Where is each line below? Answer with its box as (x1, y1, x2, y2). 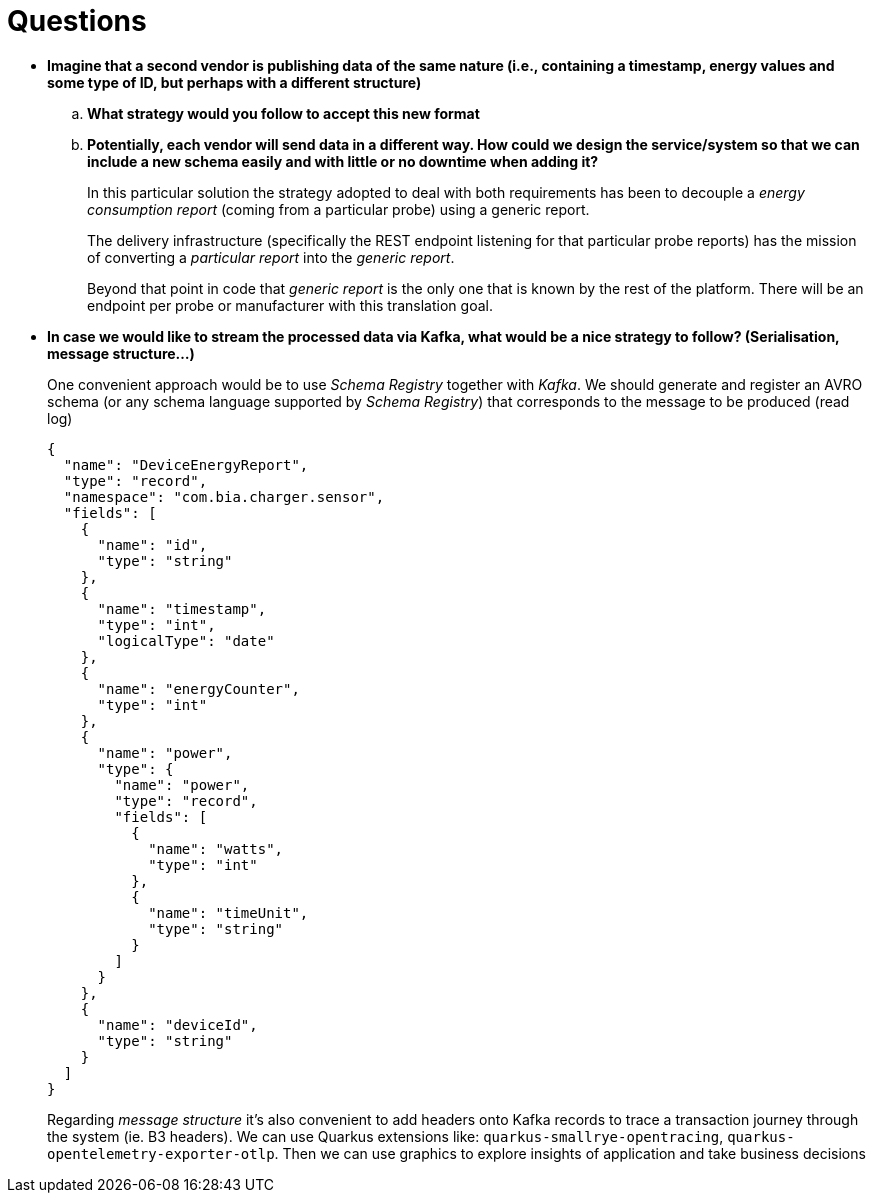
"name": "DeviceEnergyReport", (63, 456, 309, 473)
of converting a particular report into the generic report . (87, 248, 455, 266)
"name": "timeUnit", (148, 904, 309, 921)
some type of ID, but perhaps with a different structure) (47, 73, 422, 91)
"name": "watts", (148, 840, 284, 857)
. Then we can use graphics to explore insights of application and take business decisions (274, 1144, 866, 1162)
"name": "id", (97, 536, 208, 553)
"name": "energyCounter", (97, 680, 300, 697)
